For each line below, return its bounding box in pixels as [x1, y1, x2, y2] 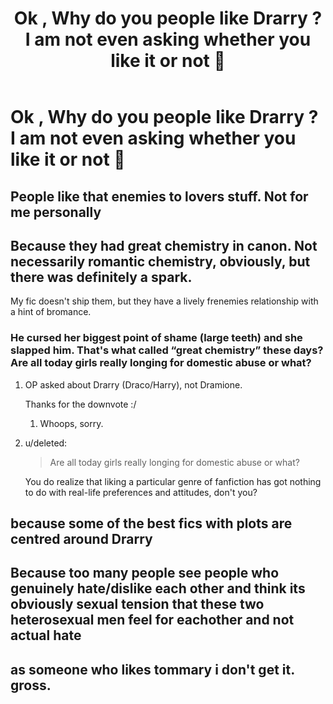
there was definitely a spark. [10, 268, 193, 286]
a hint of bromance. [10, 306, 92, 318]
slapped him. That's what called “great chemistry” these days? [10, 343, 324, 357]
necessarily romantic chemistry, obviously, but [10, 253, 311, 270]
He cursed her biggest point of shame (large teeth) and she [10, 331, 303, 345]
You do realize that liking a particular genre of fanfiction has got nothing [24, 475, 322, 487]
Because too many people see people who [10, 565, 280, 582]
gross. [10, 677, 52, 694]
